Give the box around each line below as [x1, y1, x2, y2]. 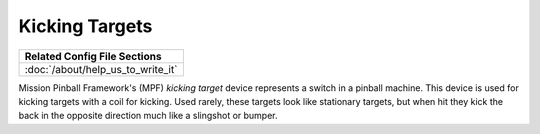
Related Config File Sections [24, 49, 162, 63]
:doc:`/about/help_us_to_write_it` [24, 62, 178, 76]
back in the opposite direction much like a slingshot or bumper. [18, 110, 279, 122]
